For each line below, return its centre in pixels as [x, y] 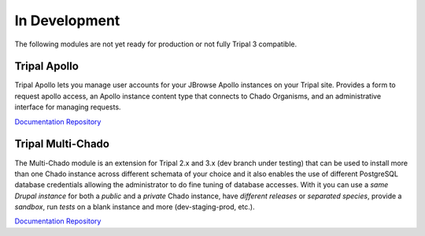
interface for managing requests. [68, 107]
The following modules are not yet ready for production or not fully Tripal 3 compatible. [156, 44]
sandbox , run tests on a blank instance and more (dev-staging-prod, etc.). [135, 207]
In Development [67, 20]
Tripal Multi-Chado [62, 144]
